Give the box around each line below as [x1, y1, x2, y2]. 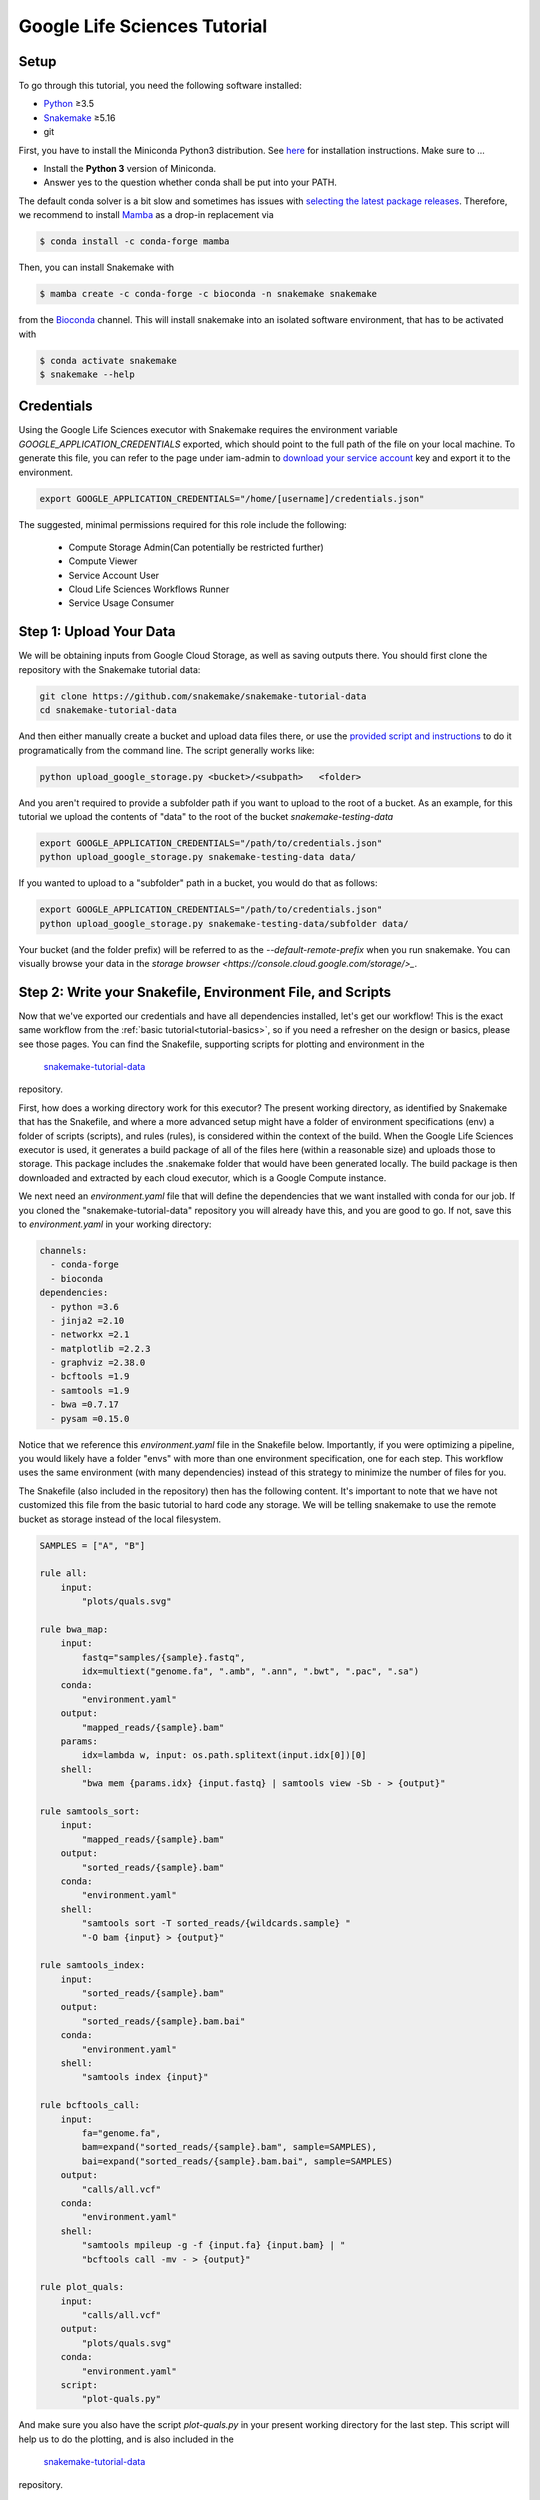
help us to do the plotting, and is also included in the [18, 2433, 234, 2445]
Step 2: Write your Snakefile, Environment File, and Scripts [18, 983, 392, 1000]
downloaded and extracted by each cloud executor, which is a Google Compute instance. [18, 1171, 387, 1184]
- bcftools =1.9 [50, 1371, 130, 1382]
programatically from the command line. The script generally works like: [18, 744, 315, 756]
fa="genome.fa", [81, 2127, 162, 2139]
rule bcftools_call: [39, 2100, 140, 2111]
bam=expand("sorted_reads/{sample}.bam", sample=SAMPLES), [81, 2141, 378, 2153]
